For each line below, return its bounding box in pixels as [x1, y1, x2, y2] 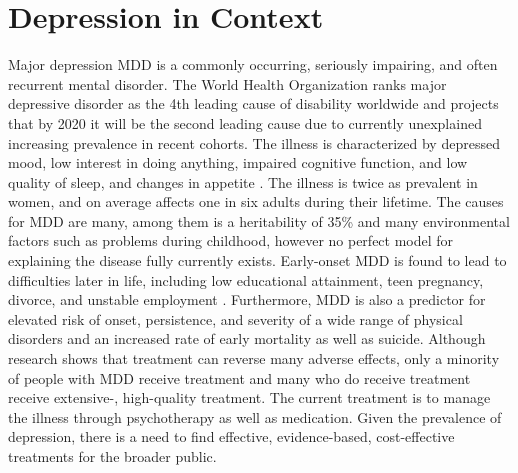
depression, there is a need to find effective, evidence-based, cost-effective [8, 426, 455, 447]
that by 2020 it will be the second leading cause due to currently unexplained [8, 112, 482, 133]
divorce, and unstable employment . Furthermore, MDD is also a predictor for [8, 289, 486, 310]
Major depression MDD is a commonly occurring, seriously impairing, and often [8, 54, 498, 75]
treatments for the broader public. [8, 446, 217, 466]
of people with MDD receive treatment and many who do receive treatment [8, 367, 471, 388]
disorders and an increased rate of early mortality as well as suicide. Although [8, 328, 486, 349]
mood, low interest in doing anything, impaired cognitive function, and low [8, 152, 468, 173]
